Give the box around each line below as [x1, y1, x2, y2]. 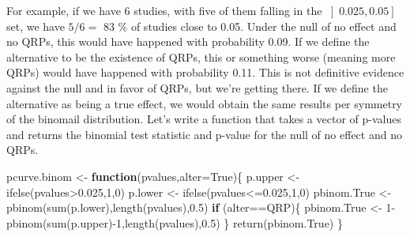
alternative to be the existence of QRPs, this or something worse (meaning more [6, 48, 396, 65]
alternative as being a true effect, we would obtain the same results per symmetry [6, 95, 403, 111]
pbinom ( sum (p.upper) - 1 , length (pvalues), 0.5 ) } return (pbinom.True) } [6, 214, 343, 231]
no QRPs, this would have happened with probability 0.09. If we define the [6, 33, 370, 50]
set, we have [6, 17, 65, 34]
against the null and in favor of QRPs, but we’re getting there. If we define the [6, 79, 388, 96]
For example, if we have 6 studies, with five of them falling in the [6, 2, 322, 18]
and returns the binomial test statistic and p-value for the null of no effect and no [6, 126, 402, 142]
